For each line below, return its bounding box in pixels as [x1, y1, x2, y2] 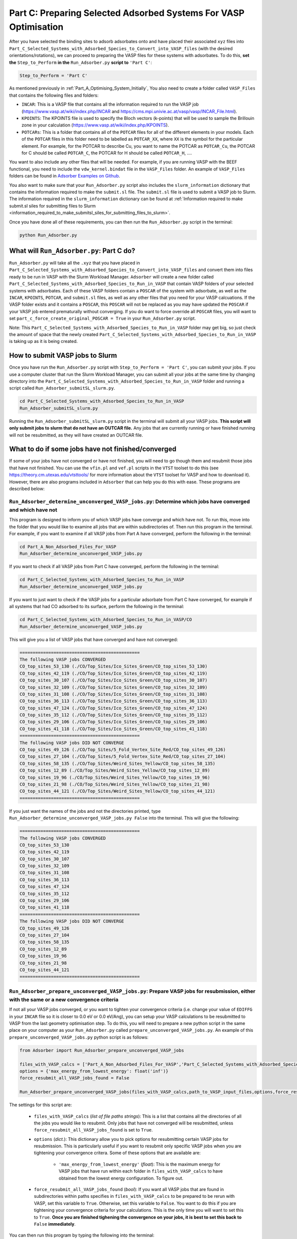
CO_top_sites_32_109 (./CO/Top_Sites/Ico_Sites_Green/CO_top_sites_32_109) [19, 684, 208, 690]
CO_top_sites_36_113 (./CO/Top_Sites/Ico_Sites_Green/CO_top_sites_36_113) [19, 698, 208, 704]
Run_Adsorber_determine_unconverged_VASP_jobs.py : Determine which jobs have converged [9, 498, 250, 505]
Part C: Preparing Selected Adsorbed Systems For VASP [9, 7, 245, 18]
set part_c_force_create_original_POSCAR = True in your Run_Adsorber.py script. [9, 315, 196, 322]
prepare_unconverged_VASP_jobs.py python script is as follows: [9, 1034, 148, 1040]
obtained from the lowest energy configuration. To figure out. [58, 1175, 184, 1181]
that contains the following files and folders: [9, 92, 99, 98]
